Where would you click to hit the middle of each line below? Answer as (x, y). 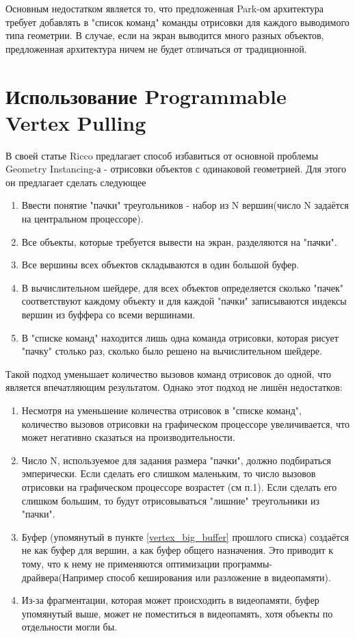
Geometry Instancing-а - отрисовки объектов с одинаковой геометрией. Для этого (176, 169)
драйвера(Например (63, 577)
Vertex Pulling (76, 122)
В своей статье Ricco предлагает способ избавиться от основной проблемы (162, 155)
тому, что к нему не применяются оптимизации (121, 563)
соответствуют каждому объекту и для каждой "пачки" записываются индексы (184, 301)
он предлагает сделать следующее (76, 182)
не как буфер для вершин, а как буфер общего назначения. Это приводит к (177, 550)
